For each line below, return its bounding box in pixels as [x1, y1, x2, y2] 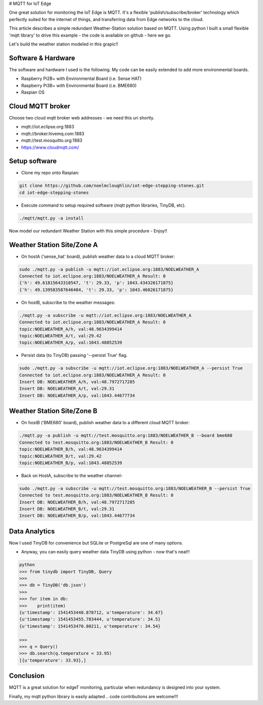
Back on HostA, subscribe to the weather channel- [21, 472, 123, 478]
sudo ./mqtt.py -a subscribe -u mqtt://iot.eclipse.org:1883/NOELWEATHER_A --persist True [19, 366, 243, 371]
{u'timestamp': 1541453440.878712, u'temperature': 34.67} [19, 610, 163, 615]
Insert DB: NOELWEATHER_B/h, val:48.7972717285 [19, 499, 135, 505]
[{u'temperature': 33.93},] [19, 657, 86, 663]
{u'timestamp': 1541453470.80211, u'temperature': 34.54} [19, 623, 161, 629]
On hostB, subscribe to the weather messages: [21, 299, 115, 305]
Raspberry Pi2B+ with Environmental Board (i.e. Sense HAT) [21, 76, 142, 81]
